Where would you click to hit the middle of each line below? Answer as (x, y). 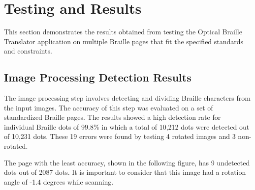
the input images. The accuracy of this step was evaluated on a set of (109, 107)
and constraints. (28, 51)
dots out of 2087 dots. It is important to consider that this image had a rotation (125, 172)
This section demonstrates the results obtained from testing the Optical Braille (123, 32)
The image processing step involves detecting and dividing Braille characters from (127, 98)
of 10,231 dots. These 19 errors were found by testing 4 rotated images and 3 (120, 136)
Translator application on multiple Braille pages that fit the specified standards (124, 41)
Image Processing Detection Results (98, 77)
